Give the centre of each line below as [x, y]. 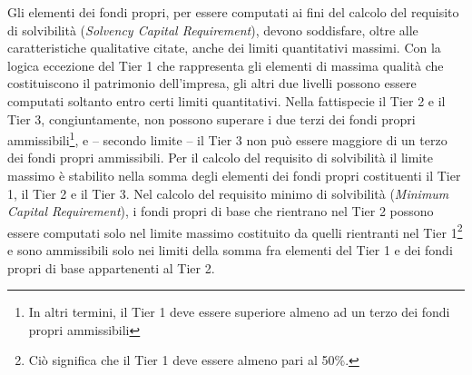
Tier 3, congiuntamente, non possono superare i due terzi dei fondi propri [211, 118]
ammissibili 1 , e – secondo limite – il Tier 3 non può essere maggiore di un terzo [227, 138]
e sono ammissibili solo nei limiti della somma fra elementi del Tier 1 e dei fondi [230, 250]
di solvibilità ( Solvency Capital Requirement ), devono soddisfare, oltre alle [213, 30]
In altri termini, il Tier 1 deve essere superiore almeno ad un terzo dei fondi [239, 312]
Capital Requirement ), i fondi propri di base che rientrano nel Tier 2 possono [221, 211]
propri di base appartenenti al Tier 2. [111, 267]
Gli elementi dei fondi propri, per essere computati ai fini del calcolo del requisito [233, 12]
